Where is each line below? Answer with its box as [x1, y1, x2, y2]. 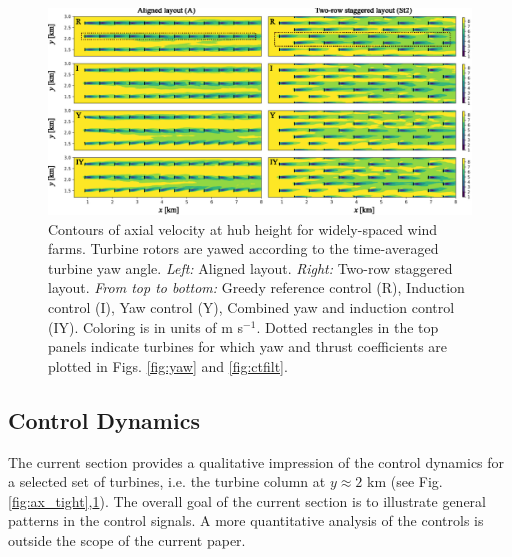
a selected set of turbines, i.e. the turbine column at [8, 471, 326, 492]
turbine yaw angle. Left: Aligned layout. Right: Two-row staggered [48, 257, 453, 278]
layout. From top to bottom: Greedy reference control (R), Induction [48, 277, 465, 298]
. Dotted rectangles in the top [256, 316, 439, 337]
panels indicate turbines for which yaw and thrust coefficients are [48, 336, 448, 357]
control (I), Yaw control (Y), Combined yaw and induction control [48, 297, 455, 317]
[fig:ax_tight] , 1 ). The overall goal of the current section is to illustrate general [8, 490, 487, 511]
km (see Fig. [367, 471, 443, 492]
